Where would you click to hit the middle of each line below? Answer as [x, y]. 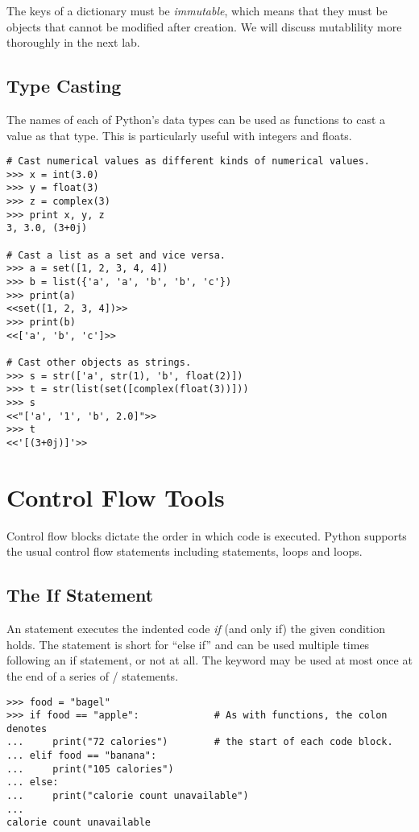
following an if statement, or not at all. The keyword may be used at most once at [209, 660]
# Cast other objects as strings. [99, 363]
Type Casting [64, 86]
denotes [27, 729]
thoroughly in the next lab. [73, 42]
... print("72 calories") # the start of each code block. [200, 742]
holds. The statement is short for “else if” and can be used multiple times [188, 644]
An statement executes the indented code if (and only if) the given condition [196, 629]
